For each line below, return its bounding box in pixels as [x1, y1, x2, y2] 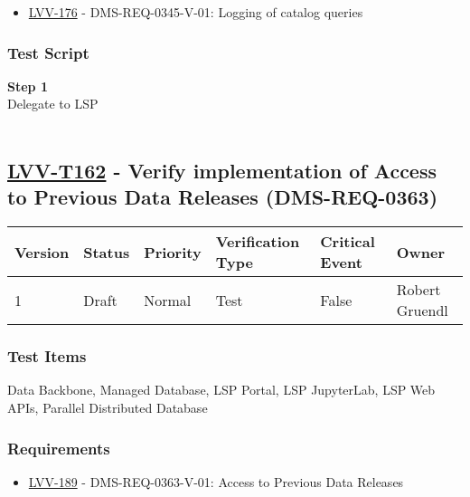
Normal [144, 289, 192, 311]
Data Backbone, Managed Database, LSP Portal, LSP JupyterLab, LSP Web [7, 380, 436, 399]
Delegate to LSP [7, 94, 99, 113]
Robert [396, 279, 441, 301]
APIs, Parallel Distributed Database [7, 398, 208, 416]
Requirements [7, 436, 110, 459]
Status [83, 241, 130, 263]
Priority [144, 241, 202, 263]
